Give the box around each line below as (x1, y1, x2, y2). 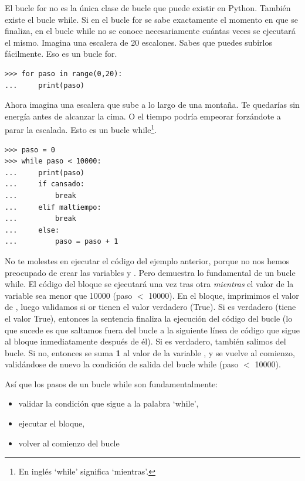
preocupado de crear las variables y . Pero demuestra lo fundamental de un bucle (5, 266, 296, 278)
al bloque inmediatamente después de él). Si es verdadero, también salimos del (5, 335, 286, 347)
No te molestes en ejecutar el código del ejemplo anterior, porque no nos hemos (5, 254, 290, 267)
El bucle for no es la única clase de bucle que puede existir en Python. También (5, 2, 291, 13)
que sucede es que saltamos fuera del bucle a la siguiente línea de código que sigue (5, 323, 300, 336)
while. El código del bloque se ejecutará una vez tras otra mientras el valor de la (5, 278, 294, 290)
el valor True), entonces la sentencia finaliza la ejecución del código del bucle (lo (5, 312, 293, 324)
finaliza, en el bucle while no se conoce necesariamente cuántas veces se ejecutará (5, 25, 296, 37)
